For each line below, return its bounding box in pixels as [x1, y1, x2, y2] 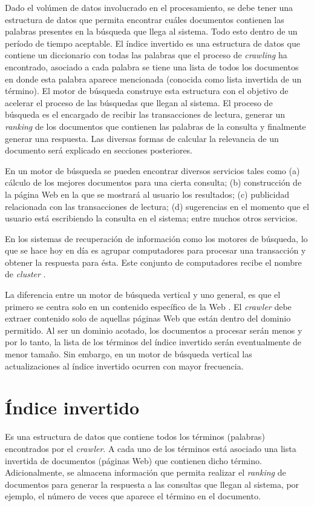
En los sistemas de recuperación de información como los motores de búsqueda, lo [5, 232, 308, 245]
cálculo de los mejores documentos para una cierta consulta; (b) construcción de [5, 176, 302, 189]
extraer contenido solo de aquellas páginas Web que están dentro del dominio [5, 312, 291, 325]
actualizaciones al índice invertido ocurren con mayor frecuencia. [5, 359, 244, 372]
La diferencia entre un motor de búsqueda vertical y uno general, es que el [5, 288, 281, 301]
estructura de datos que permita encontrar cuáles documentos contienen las [5, 13, 284, 25]
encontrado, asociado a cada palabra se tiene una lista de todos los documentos [5, 60, 299, 73]
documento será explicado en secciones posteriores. [5, 144, 193, 157]
